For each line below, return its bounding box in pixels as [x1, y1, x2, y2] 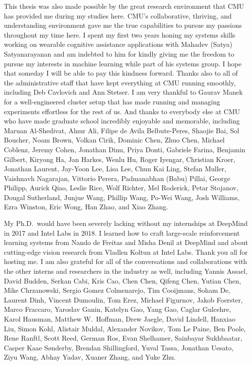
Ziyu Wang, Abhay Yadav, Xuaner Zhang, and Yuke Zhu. [4, 352, 176, 362]
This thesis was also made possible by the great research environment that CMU [4, 1, 244, 11]
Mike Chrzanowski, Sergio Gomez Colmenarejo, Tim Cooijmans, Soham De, [4, 285, 231, 295]
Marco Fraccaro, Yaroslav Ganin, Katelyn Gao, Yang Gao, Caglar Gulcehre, [4, 304, 231, 314]
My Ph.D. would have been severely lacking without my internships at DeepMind [4, 218, 248, 228]
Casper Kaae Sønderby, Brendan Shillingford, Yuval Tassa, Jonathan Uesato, [4, 342, 234, 352]
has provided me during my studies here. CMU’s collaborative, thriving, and [4, 10, 232, 20]
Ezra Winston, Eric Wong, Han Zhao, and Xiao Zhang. [4, 202, 168, 212]
